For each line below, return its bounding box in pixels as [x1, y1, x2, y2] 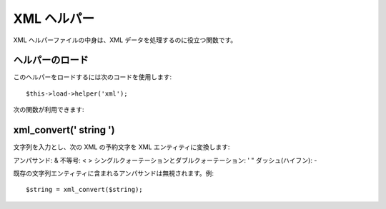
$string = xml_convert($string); [26, 185, 143, 194]
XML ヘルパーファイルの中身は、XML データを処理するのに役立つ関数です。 [13, 36, 237, 44]
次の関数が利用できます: [13, 106, 85, 114]
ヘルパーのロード [13, 54, 89, 66]
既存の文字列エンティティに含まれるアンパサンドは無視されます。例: [13, 168, 214, 178]
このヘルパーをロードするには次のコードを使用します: [13, 73, 172, 81]
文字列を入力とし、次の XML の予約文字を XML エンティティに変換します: [13, 143, 230, 151]
